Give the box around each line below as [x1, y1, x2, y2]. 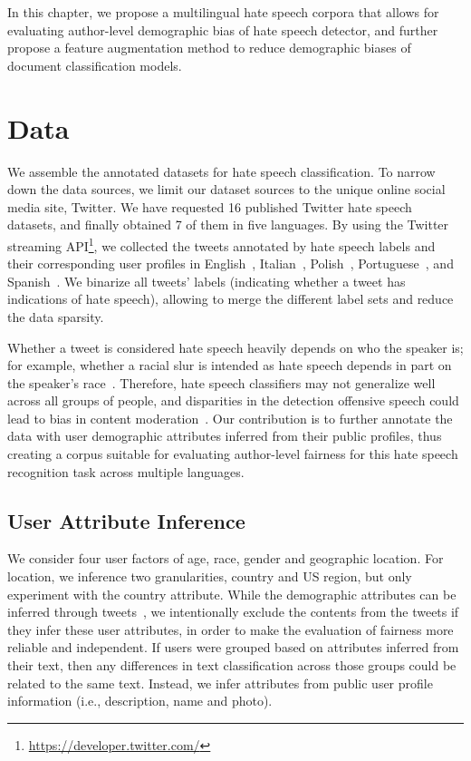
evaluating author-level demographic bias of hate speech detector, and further [7, 20, 438, 39]
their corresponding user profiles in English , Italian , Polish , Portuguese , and [7, 254, 454, 273]
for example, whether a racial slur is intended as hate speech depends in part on [7, 356, 452, 375]
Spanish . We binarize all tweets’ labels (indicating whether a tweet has [7, 271, 406, 290]
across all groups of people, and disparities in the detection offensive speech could [7, 391, 459, 410]
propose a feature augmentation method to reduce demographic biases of [7, 38, 411, 57]
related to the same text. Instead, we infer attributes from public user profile [7, 673, 433, 692]
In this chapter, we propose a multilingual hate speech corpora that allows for [7, 3, 439, 21]
